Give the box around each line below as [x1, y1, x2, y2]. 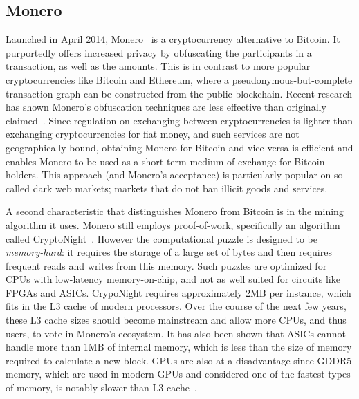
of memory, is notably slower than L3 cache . [6, 380, 197, 395]
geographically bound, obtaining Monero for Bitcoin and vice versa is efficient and [6, 140, 353, 154]
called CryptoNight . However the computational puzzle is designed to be [6, 231, 317, 245]
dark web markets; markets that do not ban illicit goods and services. [33, 180, 328, 195]
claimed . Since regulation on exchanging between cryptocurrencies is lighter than [6, 113, 353, 127]
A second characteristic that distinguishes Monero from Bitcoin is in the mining [6, 204, 344, 219]
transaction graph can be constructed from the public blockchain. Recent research [6, 86, 353, 100]
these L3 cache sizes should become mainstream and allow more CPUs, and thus [6, 313, 347, 327]
